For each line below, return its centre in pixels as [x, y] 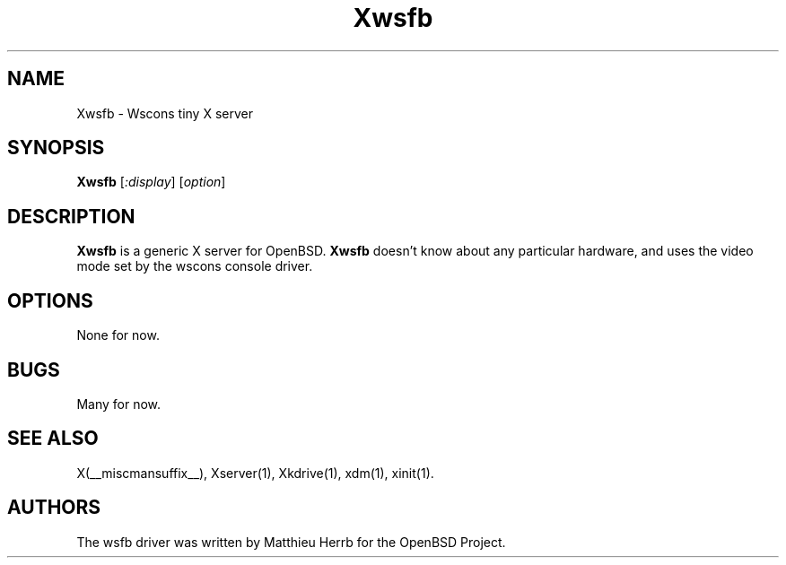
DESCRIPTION [71, 216]
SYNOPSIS [56, 148]
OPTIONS [50, 300]
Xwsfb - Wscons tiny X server [165, 113]
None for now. [118, 335]
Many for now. [119, 404]
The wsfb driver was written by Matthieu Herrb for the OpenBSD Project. [291, 542]
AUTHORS [54, 508]
